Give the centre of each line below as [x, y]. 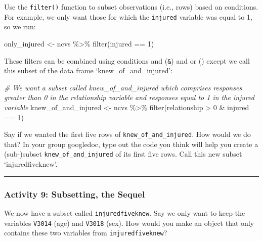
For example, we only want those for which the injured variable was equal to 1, [128, 16]
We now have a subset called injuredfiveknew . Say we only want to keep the [125, 212]
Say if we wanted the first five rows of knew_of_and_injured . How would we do [127, 134]
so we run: [20, 27]
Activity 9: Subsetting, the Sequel [75, 194]
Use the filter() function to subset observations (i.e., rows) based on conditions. [131, 7]
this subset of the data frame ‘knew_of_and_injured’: [89, 70]
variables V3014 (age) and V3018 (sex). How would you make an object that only [129, 223]
